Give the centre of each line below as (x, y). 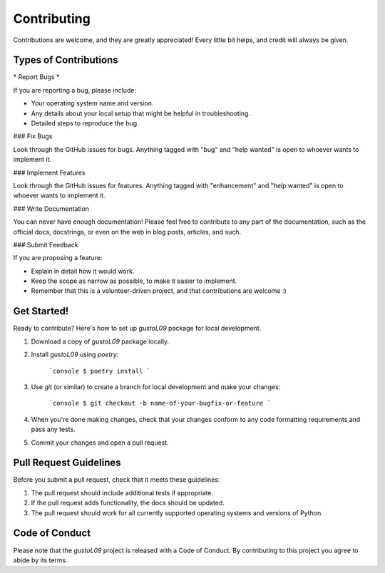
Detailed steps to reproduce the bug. (85, 123)
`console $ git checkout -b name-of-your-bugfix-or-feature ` (160, 403)
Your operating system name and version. (92, 103)
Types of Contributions (66, 60)
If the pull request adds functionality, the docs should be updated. (128, 503)
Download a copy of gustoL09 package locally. (100, 341)
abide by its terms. (40, 560)
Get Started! (41, 311)
